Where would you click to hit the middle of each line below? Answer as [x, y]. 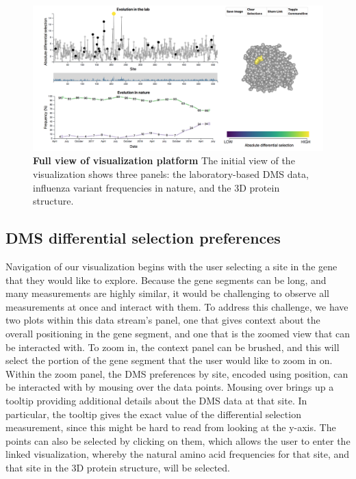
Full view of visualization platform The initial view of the [164, 160]
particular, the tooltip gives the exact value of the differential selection [153, 414]
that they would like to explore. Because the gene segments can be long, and [166, 280]
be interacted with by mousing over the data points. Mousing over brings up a [170, 387]
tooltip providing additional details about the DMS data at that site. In [156, 400]
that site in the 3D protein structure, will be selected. [118, 467]
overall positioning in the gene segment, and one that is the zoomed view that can [178, 333]
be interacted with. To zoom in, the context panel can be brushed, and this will [173, 347]
